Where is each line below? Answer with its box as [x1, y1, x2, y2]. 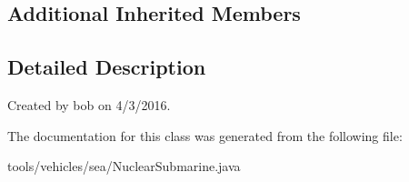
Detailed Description [7, 53, 206, 81]
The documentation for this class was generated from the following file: [7, 126, 403, 145]
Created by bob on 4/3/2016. [7, 95, 171, 114]
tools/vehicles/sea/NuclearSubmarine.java [7, 157, 241, 176]
